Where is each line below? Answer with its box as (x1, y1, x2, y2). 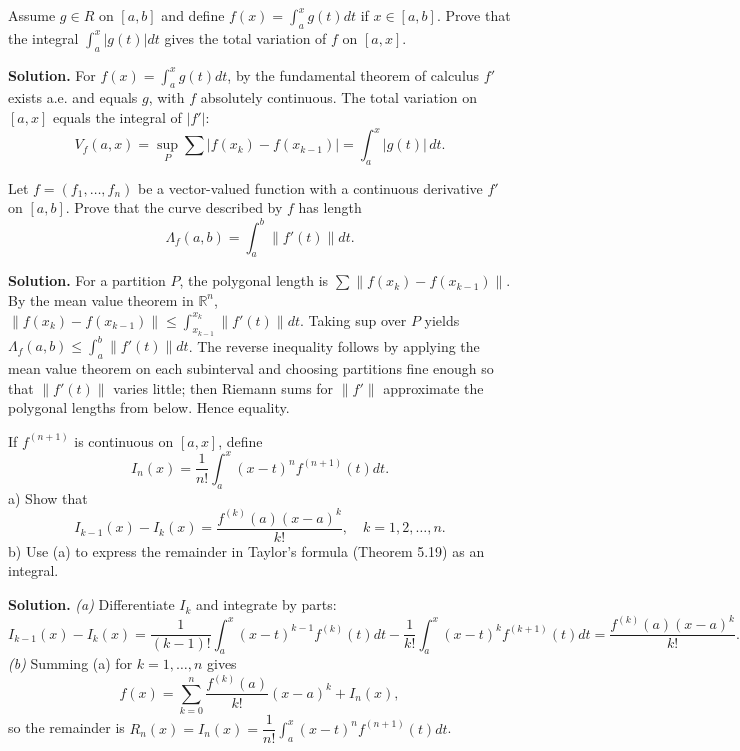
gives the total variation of (164, 27, 327, 48)
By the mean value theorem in (8, 289, 194, 310)
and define (161, 5, 225, 25)
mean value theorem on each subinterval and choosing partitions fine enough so (8, 358, 494, 379)
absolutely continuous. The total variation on (200, 87, 478, 108)
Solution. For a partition (8, 270, 166, 291)
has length (298, 197, 362, 218)
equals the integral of (52, 106, 182, 127)
